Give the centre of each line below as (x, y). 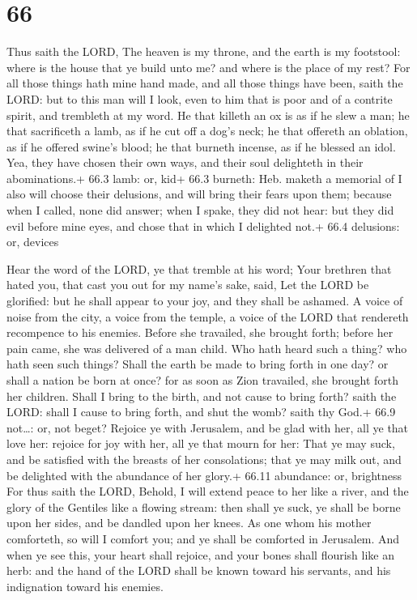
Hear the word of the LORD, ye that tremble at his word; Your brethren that (199, 268)
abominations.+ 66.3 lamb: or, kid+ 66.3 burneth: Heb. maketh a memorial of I (204, 178)
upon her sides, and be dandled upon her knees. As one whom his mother (189, 523)
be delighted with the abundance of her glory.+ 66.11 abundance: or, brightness (204, 475)
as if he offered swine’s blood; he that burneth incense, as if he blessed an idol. (201, 146)
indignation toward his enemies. (85, 586)
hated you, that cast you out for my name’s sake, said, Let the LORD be (188, 285)
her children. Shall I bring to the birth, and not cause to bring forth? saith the (202, 396)
